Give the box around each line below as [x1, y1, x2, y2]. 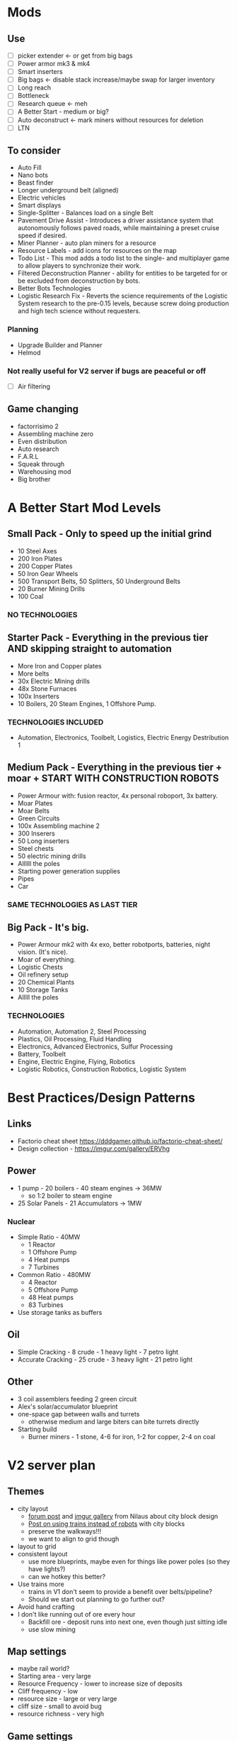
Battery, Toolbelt [17, 1049, 66, 1058]
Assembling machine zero [17, 429, 94, 438]
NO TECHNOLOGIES [7, 609, 78, 619]
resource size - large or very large [17, 1695, 117, 1703]
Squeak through [17, 460, 65, 468]
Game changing [7, 403, 79, 416]
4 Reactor [28, 1278, 57, 1286]
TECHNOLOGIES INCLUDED [7, 717, 104, 727]
